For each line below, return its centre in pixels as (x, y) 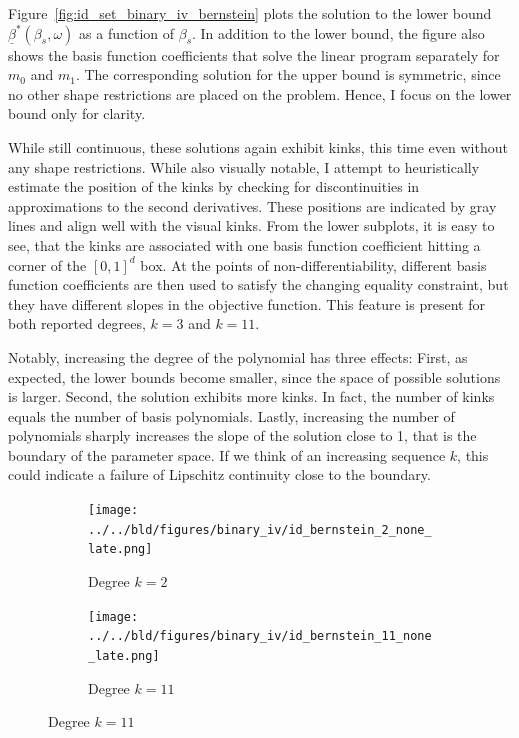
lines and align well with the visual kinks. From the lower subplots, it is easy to (251, 225)
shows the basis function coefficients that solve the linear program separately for (254, 54)
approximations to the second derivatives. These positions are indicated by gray (252, 205)
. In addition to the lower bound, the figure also (338, 32)
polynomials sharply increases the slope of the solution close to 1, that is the (242, 435)
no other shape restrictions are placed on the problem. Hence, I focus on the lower (260, 93)
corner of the (47, 264)
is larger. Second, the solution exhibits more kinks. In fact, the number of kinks (251, 396)
